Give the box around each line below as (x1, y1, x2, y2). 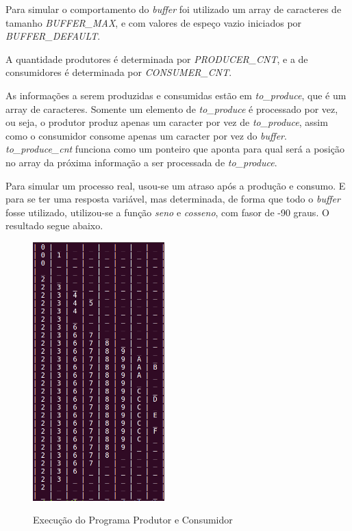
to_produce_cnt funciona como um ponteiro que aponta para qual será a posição (5, 142, 344, 156)
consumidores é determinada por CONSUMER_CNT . (5, 65, 232, 79)
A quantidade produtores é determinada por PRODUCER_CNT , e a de (5, 51, 308, 66)
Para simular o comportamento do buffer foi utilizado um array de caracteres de (5, 2, 342, 16)
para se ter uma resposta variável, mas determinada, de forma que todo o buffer (5, 192, 340, 206)
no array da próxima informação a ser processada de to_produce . (5, 155, 277, 169)
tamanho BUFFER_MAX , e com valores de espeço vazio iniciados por (5, 15, 302, 29)
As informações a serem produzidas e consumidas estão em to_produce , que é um (5, 88, 347, 102)
